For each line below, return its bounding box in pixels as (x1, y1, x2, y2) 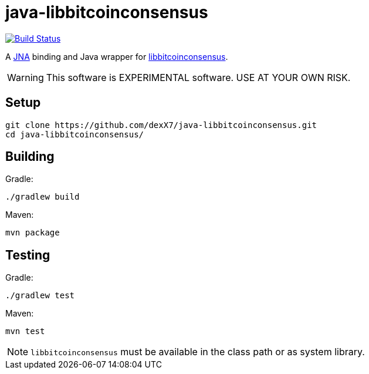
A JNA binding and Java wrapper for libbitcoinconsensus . (5, 51, 228, 62)
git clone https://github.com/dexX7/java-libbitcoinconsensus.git (5, 120, 317, 130)
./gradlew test (5, 291, 75, 301)
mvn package (5, 228, 60, 238)
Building (5, 149, 55, 164)
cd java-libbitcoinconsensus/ (5, 129, 144, 139)
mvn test (5, 326, 45, 336)
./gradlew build (5, 192, 80, 202)
